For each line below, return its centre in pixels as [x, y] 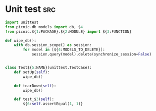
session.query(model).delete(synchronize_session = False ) [92, 55]
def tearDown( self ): [35, 86]
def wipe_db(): [21, 41]
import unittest [22, 22]
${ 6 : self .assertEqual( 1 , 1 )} [53, 104]
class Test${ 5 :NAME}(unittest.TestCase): [49, 68]
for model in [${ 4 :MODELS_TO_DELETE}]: [64, 50]
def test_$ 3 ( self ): [34, 99]
